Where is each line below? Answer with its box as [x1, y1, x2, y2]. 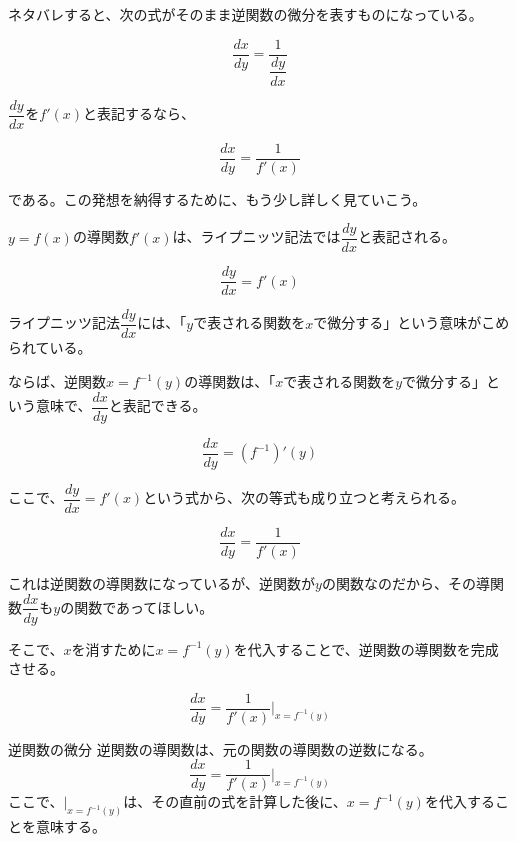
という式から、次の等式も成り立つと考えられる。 [143, 487, 466, 508]
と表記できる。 [108, 395, 207, 416]
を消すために [71, 638, 156, 659]
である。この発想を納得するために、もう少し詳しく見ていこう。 [8, 188, 427, 209]
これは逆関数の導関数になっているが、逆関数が [8, 572, 316, 593]
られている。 [8, 337, 92, 358]
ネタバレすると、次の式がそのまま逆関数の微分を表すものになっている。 [8, 4, 483, 24]
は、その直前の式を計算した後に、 [123, 791, 347, 812]
